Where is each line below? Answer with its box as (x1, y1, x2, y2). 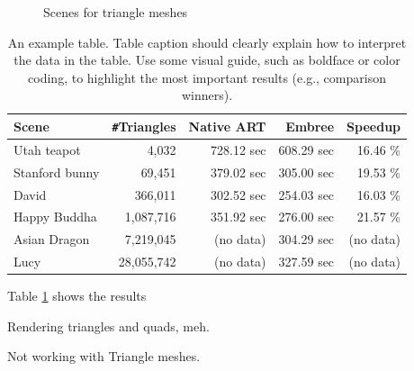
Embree (285, 117, 335, 135)
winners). (181, 86, 233, 104)
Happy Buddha (13, 207, 97, 226)
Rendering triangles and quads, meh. (7, 316, 210, 335)
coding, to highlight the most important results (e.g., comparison (28, 68, 386, 86)
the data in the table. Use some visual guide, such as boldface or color (13, 50, 400, 69)
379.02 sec (211, 162, 266, 181)
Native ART (188, 117, 266, 135)
